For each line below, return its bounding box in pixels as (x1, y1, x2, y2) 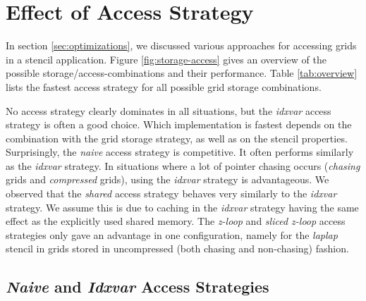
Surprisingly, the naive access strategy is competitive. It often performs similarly (6, 145, 354, 159)
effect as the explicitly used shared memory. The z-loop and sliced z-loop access (6, 214, 346, 228)
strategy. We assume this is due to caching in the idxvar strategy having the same (6, 199, 359, 214)
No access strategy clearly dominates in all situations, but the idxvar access (6, 103, 331, 118)
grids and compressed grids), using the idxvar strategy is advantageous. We (6, 172, 329, 187)
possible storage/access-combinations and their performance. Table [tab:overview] (6, 66, 358, 80)
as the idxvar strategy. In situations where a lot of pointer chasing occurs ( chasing (6, 158, 360, 173)
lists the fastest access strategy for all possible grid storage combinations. (6, 79, 322, 94)
